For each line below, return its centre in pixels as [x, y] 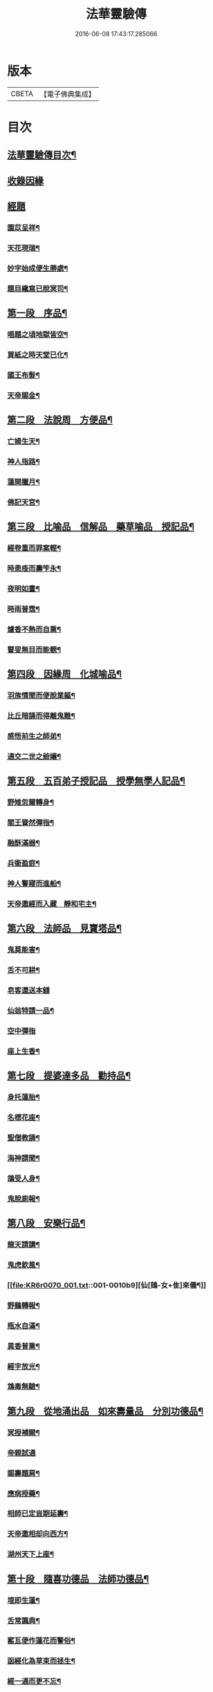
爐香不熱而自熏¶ [34, 629]
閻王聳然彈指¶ [30, 822]
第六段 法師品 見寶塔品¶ [65, 929]
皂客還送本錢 [29, 990]
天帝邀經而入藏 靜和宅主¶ [52, 903]
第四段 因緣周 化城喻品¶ [65, 674]
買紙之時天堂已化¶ [38, 355]
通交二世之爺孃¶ [34, 756]
